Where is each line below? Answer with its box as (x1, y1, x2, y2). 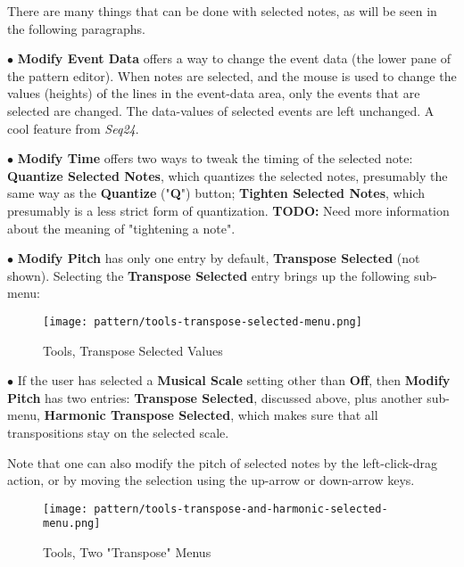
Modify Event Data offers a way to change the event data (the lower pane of (17, 49, 451, 68)
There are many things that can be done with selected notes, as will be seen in (7, 2, 437, 20)
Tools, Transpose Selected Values (43, 341, 223, 359)
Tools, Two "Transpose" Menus (43, 543, 211, 562)
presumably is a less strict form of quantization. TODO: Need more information (7, 201, 450, 219)
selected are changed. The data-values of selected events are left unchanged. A (7, 101, 435, 119)
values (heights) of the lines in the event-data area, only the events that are (7, 84, 420, 103)
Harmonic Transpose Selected (44, 406, 231, 424)
